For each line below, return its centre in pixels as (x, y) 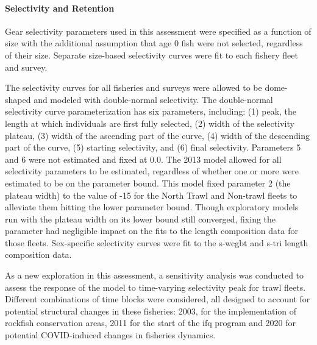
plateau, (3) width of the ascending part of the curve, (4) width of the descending (157, 135)
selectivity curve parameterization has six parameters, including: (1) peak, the (151, 111)
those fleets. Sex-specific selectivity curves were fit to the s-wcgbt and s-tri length (157, 242)
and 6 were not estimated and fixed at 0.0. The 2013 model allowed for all (143, 159)
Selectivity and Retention (60, 8)
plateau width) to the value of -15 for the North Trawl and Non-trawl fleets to (151, 195)
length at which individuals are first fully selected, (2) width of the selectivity (150, 123)
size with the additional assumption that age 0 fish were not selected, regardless (154, 43)
